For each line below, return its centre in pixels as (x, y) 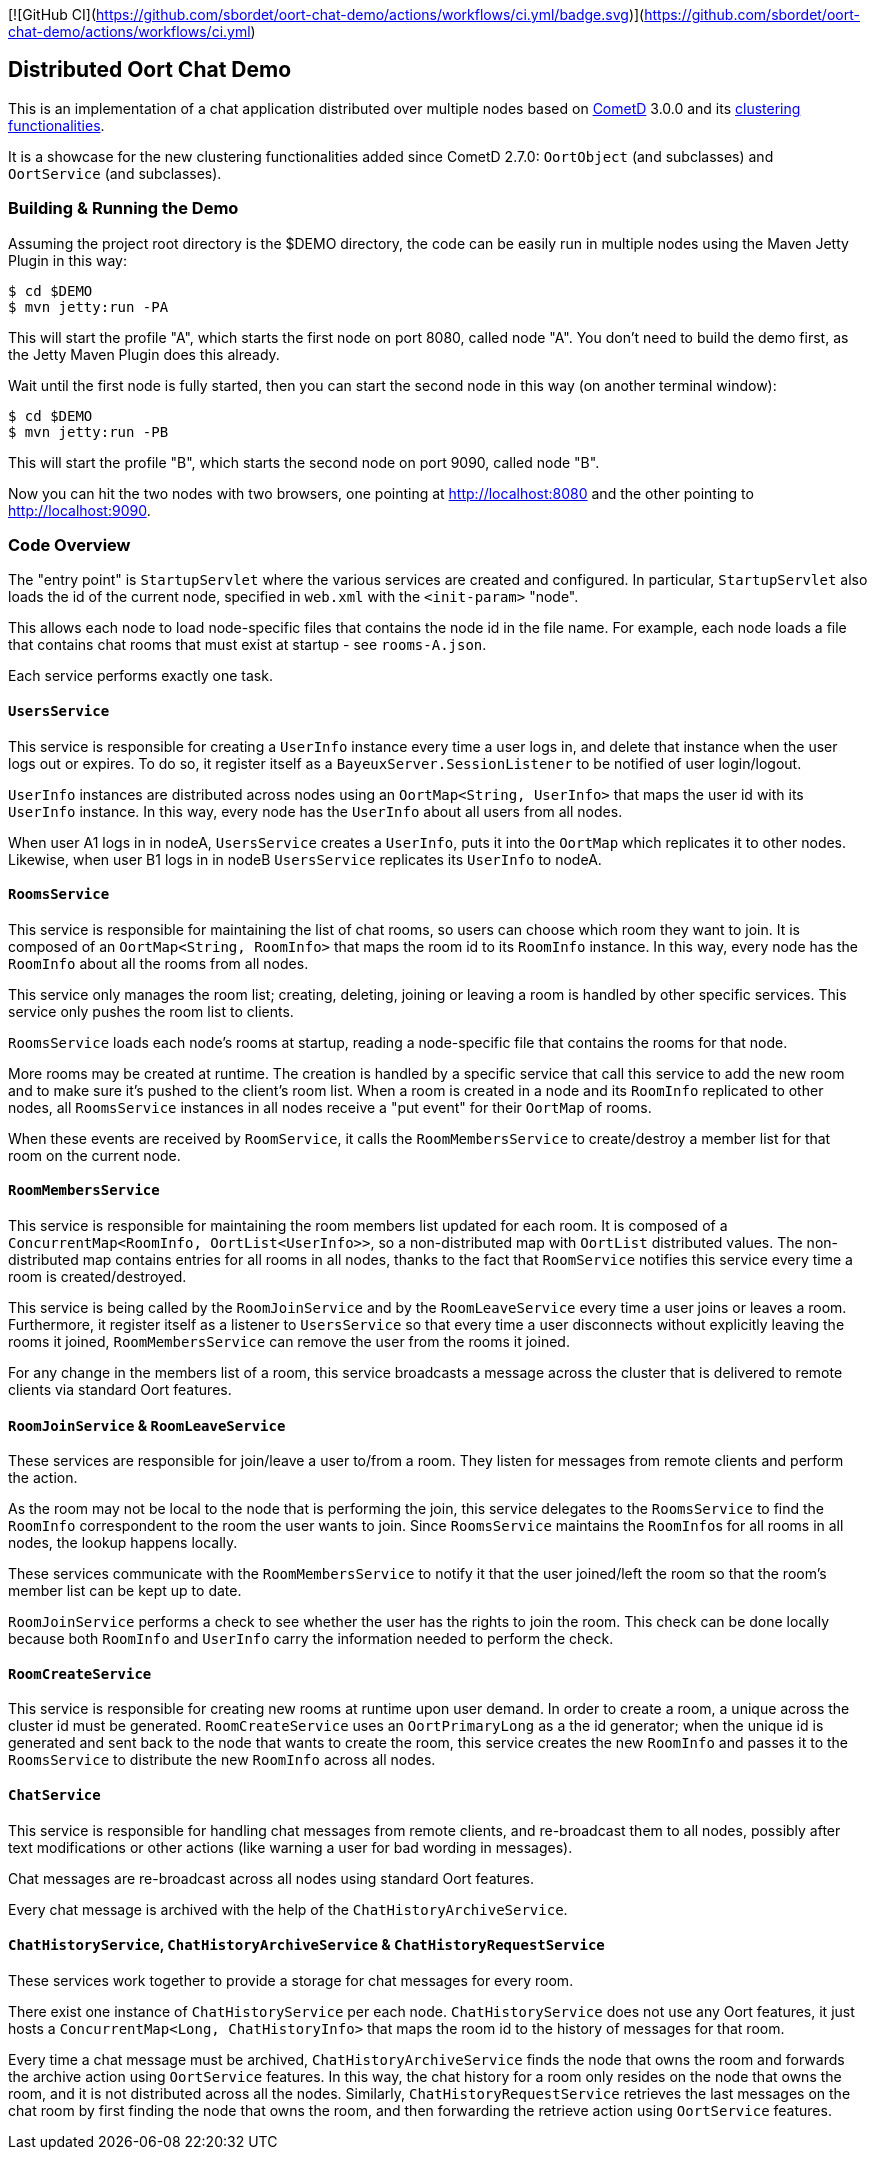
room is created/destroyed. (97, 1276)
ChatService (54, 1795)
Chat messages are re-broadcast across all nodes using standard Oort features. (271, 1878)
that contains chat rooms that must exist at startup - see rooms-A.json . (247, 645)
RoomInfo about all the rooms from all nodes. (158, 963)
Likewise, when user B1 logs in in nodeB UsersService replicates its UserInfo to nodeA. (305, 859)
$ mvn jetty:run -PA (88, 306)
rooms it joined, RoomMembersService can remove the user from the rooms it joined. (289, 1341)
